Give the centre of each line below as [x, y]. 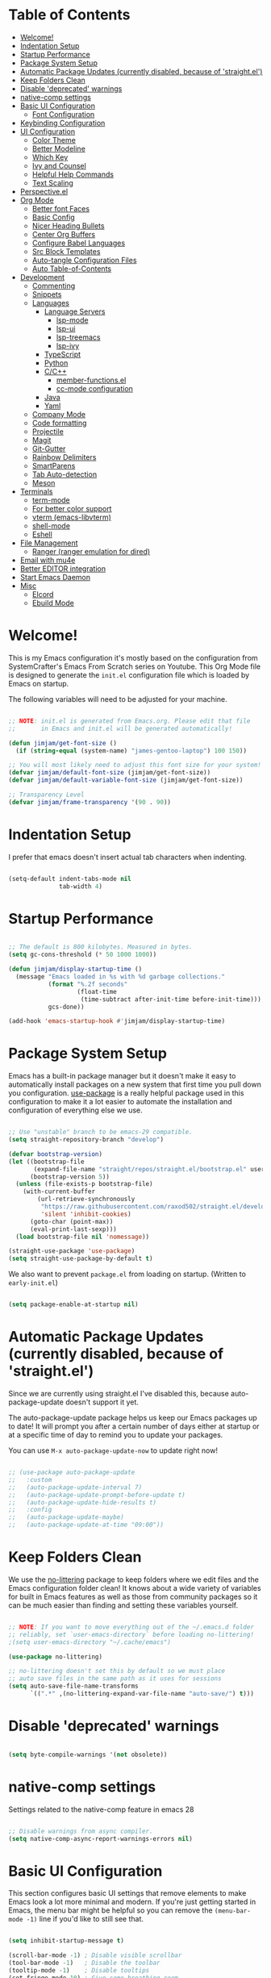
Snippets [47, 294]
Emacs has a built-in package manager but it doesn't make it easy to [122, 1076]
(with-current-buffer [59, 1191]
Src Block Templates [66, 251]
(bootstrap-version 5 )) [70, 1177]
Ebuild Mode [53, 603]
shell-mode [51, 525]
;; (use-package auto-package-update [72, 1472]
